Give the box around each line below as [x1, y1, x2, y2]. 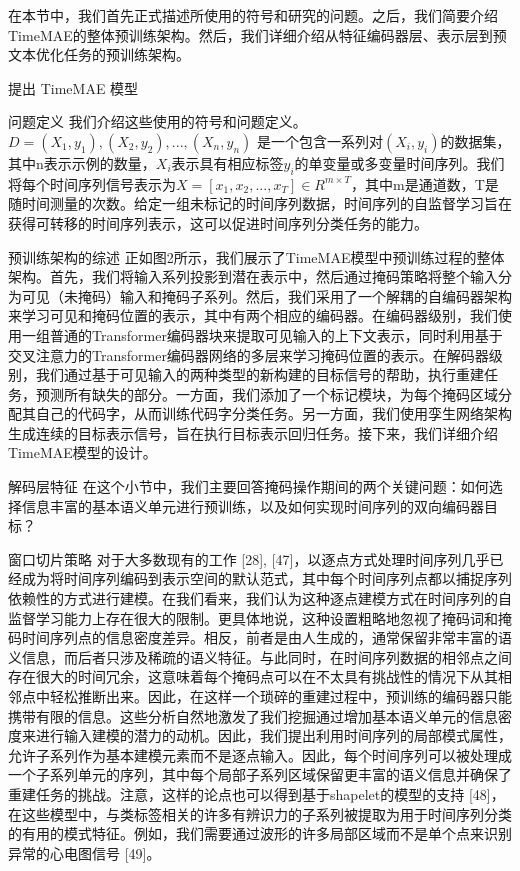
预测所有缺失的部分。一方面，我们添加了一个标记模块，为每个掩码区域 [35, 383, 498, 404]
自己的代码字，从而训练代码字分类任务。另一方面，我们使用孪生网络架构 [35, 403, 512, 424]
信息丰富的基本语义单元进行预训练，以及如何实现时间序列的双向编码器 [21, 495, 484, 516]
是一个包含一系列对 [256, 130, 383, 151]
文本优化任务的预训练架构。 [8, 44, 190, 65]
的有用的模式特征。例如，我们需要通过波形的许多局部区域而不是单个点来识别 [8, 823, 512, 844]
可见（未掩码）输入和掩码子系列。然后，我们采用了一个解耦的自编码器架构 [21, 285, 512, 306]
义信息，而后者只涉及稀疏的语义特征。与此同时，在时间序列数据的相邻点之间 [8, 646, 512, 667]
